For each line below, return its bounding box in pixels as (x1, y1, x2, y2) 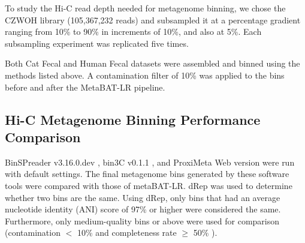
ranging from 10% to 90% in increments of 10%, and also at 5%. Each (5, 25, 262, 38)
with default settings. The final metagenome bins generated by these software (5, 167, 289, 180)
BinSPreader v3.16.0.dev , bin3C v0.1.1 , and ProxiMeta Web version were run (5, 155, 295, 168)
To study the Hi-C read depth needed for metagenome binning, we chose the (5, 2, 286, 14)
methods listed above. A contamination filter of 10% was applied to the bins (5, 68, 285, 81)
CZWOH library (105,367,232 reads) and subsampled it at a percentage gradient (5, 13, 301, 26)
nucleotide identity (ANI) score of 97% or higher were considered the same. (5, 203, 281, 215)
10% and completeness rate (77, 226, 177, 239)
